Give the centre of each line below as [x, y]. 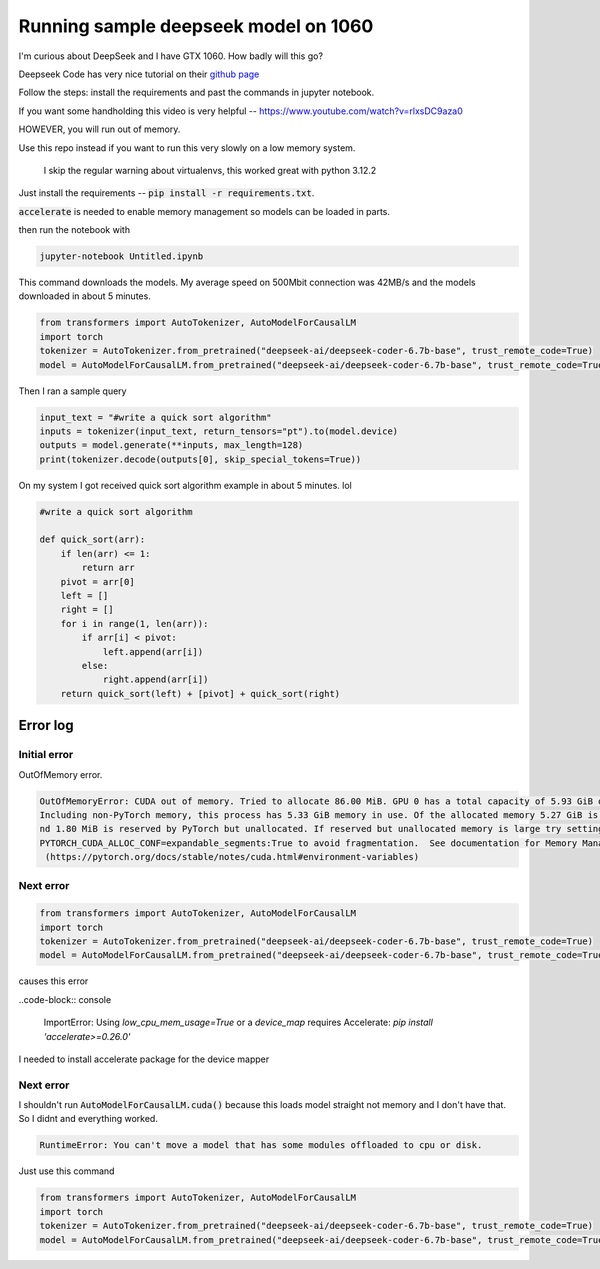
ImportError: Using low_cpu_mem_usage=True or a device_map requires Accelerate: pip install [238, 1022]
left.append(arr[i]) [153, 651]
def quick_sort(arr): [92, 539]
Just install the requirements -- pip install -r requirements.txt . [166, 193]
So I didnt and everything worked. [88, 1119]
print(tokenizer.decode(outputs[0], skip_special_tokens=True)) [200, 459]
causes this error [53, 981]
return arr [108, 568]
